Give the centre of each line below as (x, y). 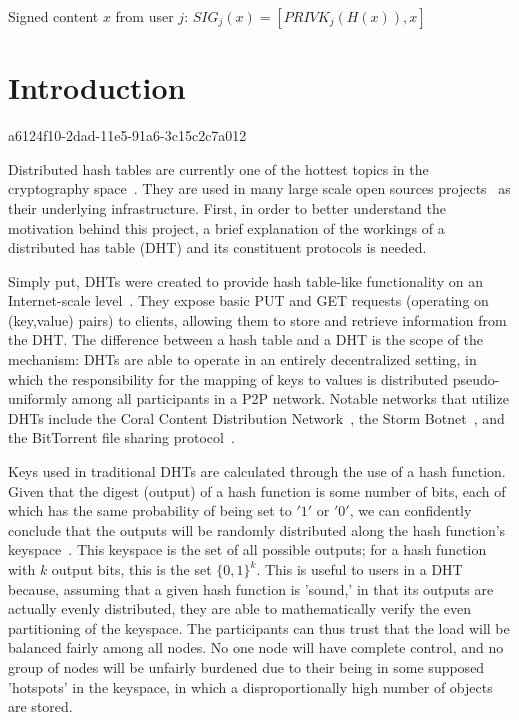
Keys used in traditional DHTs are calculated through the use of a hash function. (257, 471)
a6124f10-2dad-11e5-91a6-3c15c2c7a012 (127, 135)
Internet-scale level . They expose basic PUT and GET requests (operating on (248, 300)
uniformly (38, 398)
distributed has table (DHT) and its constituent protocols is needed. (217, 247)
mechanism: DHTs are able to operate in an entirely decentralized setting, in (242, 359)
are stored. (40, 706)
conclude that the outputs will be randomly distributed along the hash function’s (257, 529)
